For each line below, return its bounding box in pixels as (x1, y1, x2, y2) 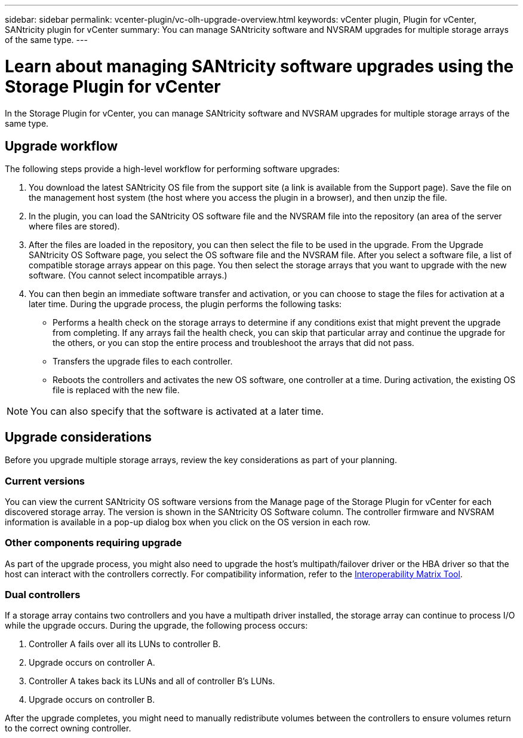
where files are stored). (29, 221, 120, 232)
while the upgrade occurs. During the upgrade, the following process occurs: (5, 620, 308, 631)
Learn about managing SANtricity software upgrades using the (5, 56, 514, 76)
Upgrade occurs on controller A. (29, 657, 155, 668)
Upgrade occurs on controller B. (29, 694, 155, 705)
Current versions (5, 474, 85, 487)
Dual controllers (5, 589, 81, 601)
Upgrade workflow (5, 138, 118, 154)
